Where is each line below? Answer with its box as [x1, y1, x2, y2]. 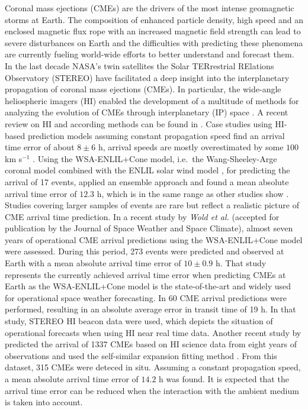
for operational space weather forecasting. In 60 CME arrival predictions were [5, 291, 287, 304]
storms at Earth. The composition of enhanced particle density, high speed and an [5, 13, 303, 25]
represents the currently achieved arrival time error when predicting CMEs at [5, 268, 286, 280]
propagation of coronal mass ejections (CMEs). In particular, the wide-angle [5, 83, 281, 95]
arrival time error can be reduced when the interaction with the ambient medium [5, 384, 299, 396]
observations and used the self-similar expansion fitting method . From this [5, 349, 277, 361]
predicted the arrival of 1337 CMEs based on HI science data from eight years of [5, 338, 297, 350]
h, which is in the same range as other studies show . [97, 187, 289, 199]
